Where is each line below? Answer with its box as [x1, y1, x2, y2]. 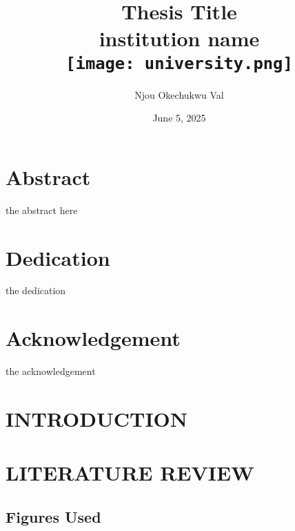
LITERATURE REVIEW [6, 458, 254, 487]
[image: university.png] [65, 53, 293, 73]
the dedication [6, 283, 66, 298]
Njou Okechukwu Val [134, 87, 224, 102]
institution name [99, 24, 260, 52]
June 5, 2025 [152, 110, 206, 125]
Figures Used [6, 505, 101, 527]
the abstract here [6, 202, 78, 217]
